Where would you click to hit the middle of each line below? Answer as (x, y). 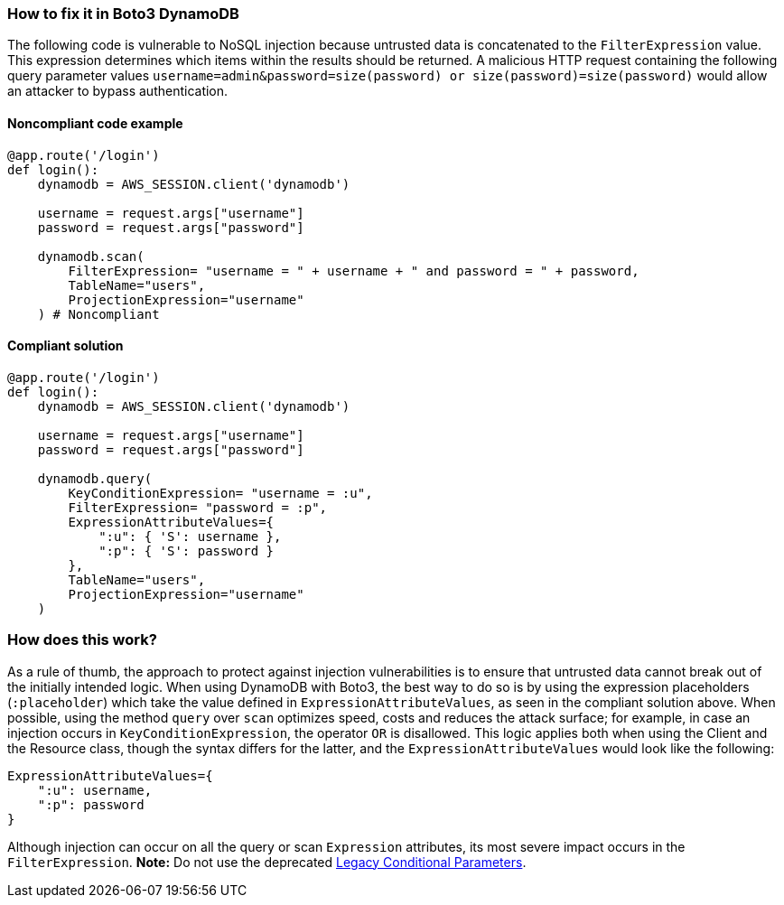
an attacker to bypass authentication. (118, 91)
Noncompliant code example (95, 123)
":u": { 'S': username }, (190, 536)
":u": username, (95, 790)
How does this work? (82, 640)
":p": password (91, 804)
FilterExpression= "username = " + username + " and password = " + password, (354, 271)
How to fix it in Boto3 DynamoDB (123, 14)
